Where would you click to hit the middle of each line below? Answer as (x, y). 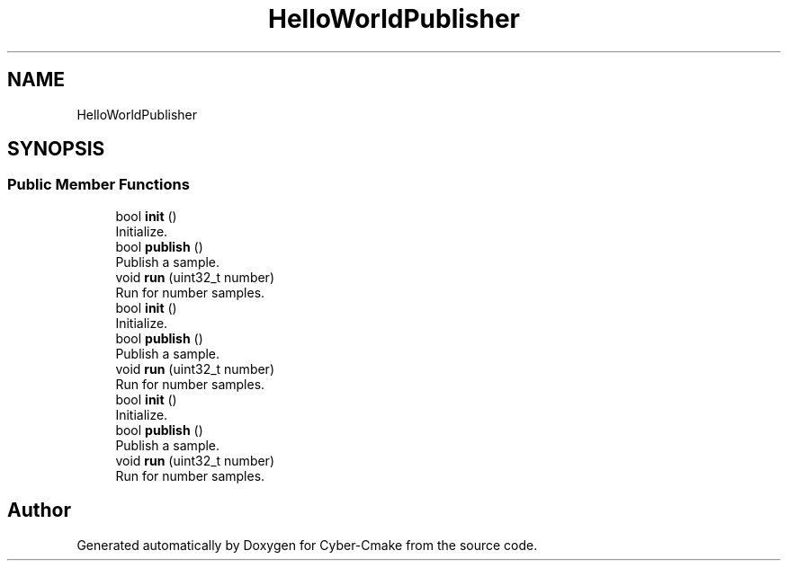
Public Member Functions (98, 185)
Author (39, 510)
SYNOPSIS (56, 149)
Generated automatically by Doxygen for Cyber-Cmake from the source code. (307, 545)
